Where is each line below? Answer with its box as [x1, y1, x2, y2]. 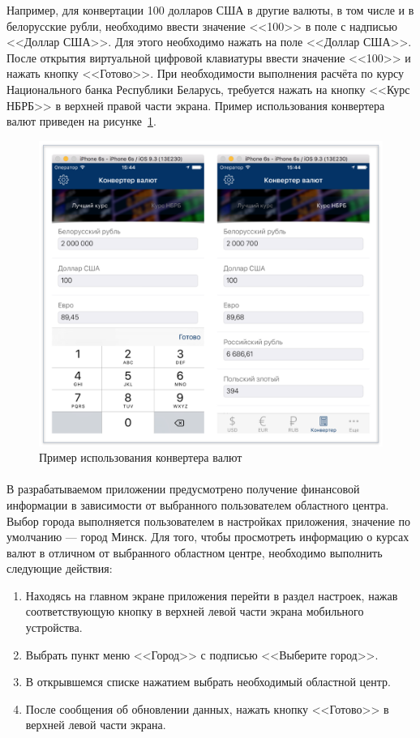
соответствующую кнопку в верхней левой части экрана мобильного [25, 603, 364, 620]
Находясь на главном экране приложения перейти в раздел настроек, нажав [25, 587, 398, 604]
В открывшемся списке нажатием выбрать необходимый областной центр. [25, 673, 391, 690]
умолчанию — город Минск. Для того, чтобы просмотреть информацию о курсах [6, 528, 409, 545]
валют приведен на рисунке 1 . [6, 113, 156, 130]
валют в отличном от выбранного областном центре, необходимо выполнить [6, 544, 383, 561]
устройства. [25, 619, 83, 636]
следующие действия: [6, 560, 113, 577]
